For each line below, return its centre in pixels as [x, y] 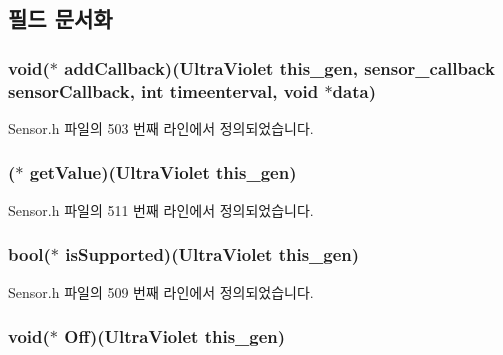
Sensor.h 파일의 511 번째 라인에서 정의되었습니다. [161, 209]
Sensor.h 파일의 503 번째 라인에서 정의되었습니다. [161, 127]
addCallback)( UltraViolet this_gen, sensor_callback [279, 67]
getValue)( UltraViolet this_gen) [163, 172]
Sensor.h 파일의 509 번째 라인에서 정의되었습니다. [161, 291]
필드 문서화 [60, 18]
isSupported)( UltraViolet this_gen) [212, 254]
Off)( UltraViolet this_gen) [175, 336]
